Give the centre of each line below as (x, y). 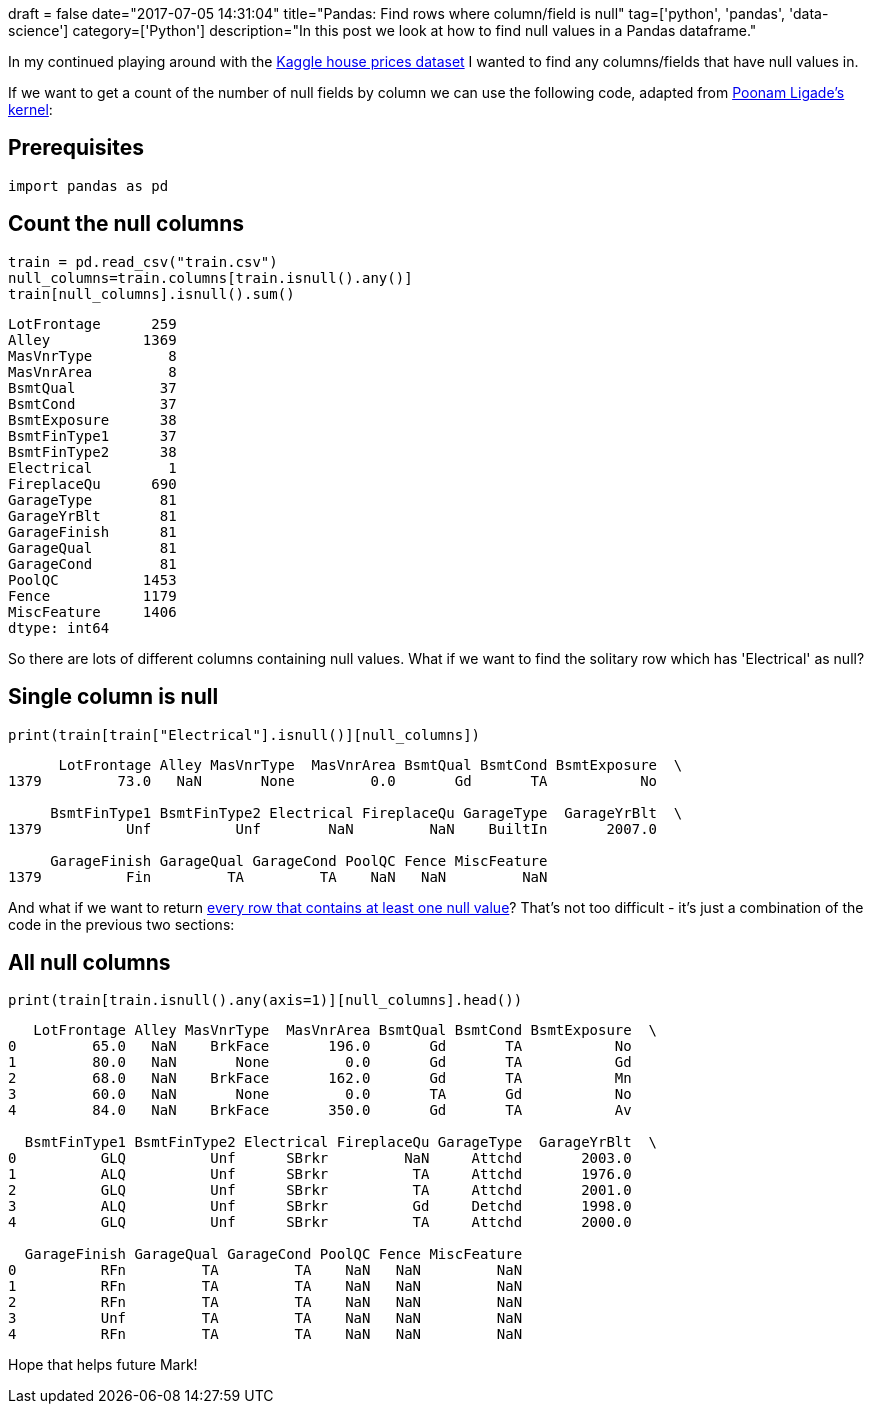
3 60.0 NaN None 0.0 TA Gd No (320, 1094)
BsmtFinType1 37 (92, 435)
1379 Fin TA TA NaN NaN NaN (278, 876)
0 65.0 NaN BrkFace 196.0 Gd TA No (320, 1046)
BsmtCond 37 (92, 403)
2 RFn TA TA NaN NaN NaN (265, 1302)
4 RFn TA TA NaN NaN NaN (265, 1334)
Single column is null (113, 697)
